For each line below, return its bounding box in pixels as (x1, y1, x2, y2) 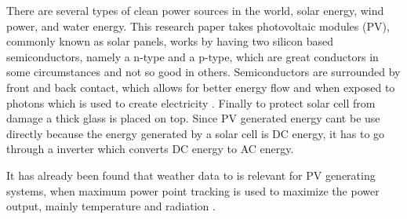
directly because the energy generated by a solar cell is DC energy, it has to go (6, 125, 385, 141)
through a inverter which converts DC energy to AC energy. (6, 141, 294, 157)
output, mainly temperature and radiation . (6, 198, 216, 214)
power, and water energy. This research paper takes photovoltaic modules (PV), (6, 17, 390, 34)
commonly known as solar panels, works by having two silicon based (6, 33, 334, 49)
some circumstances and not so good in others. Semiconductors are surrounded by (6, 64, 401, 80)
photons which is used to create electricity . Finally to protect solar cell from (6, 94, 376, 111)
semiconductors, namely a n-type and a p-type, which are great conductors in (6, 48, 379, 64)
